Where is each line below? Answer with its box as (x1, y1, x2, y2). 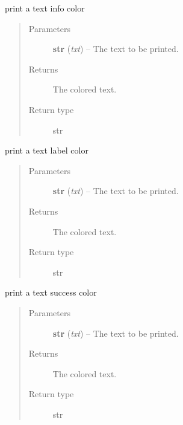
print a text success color (5, 286, 97, 299)
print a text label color (5, 144, 88, 157)
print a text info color (5, 2, 85, 14)
